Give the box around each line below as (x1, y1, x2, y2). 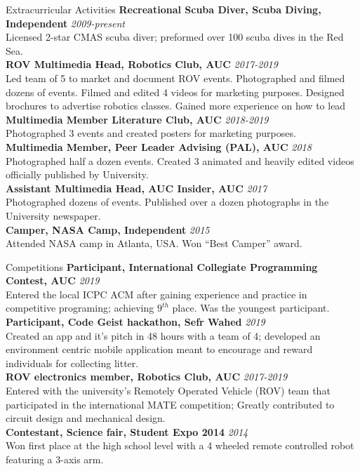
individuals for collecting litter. (6, 355, 139, 370)
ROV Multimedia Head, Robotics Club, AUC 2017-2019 (6, 57, 278, 72)
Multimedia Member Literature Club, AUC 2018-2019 (6, 112, 269, 126)
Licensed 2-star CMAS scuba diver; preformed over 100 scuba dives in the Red (6, 29, 344, 44)
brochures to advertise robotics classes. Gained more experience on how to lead (6, 98, 346, 113)
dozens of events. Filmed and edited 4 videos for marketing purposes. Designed (6, 84, 345, 99)
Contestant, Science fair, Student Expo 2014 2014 (6, 424, 248, 439)
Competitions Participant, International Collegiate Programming (6, 259, 318, 274)
